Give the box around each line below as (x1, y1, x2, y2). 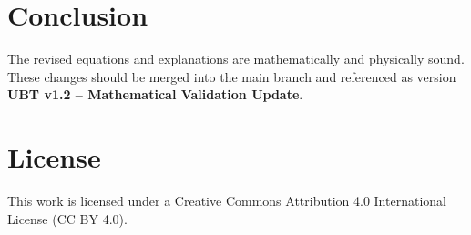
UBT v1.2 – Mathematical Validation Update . (7, 85, 303, 104)
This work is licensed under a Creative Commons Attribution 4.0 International (7, 191, 446, 210)
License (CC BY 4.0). (7, 209, 128, 228)
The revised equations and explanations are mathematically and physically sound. (7, 49, 465, 68)
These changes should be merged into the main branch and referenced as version (7, 66, 456, 86)
